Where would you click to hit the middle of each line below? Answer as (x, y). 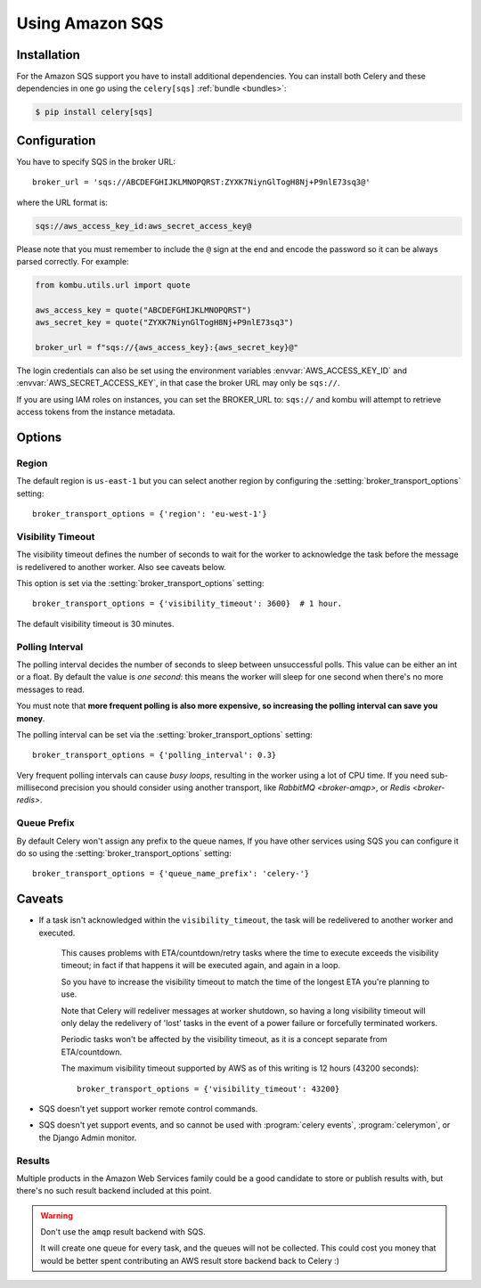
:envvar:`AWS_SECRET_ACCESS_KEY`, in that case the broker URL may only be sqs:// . (178, 383)
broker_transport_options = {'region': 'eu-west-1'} (150, 514)
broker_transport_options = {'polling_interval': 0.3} (155, 755)
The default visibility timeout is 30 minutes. (95, 624)
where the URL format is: (62, 202)
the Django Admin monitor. (88, 1137)
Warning (57, 1215)
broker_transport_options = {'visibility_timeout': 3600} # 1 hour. (188, 604)
